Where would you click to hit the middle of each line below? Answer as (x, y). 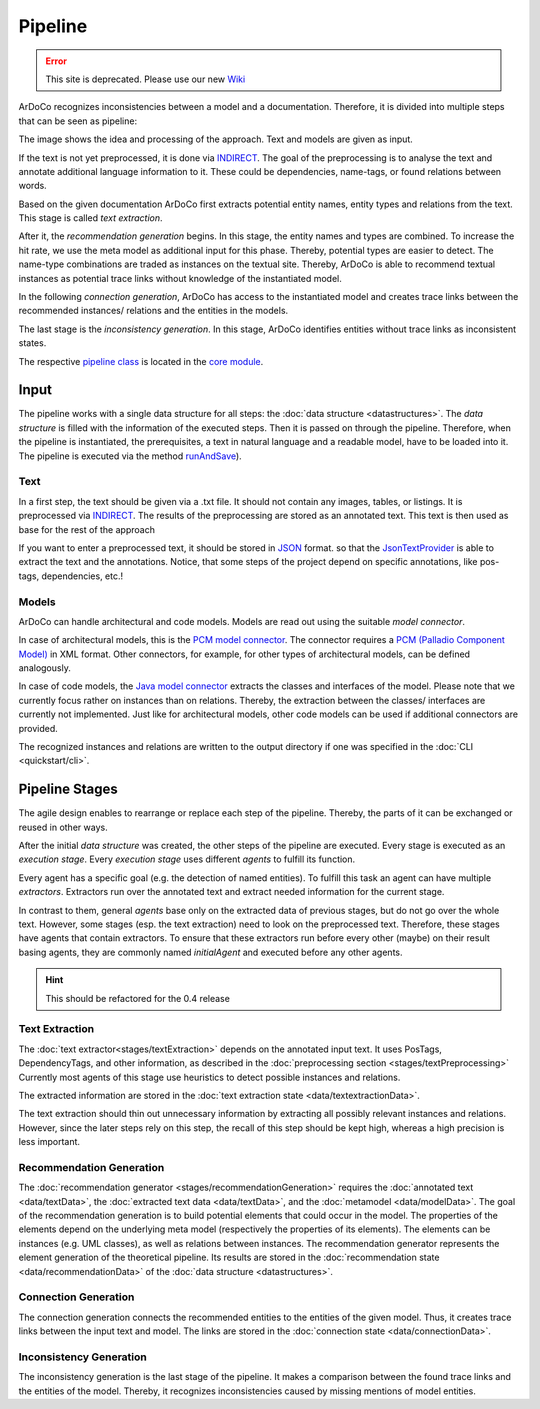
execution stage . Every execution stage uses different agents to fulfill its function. (187, 859)
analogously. (45, 668)
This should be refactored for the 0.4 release (137, 998)
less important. (49, 1142)
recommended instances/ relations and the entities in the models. (153, 311)
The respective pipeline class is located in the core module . (141, 361)
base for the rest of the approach (86, 529)
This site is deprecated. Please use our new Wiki (145, 79)
